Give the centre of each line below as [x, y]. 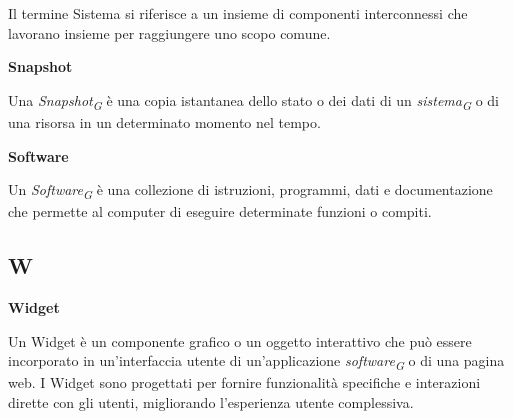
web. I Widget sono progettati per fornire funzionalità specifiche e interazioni [244, 382]
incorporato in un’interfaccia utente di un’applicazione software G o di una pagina [256, 361]
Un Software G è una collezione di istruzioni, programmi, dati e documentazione [250, 190]
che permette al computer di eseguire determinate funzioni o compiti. [220, 211]
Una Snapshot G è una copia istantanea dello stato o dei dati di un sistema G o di [253, 101]
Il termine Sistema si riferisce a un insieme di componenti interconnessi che [238, 13]
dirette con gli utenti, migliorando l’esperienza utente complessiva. [211, 401]
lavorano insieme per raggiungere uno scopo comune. [169, 32]
